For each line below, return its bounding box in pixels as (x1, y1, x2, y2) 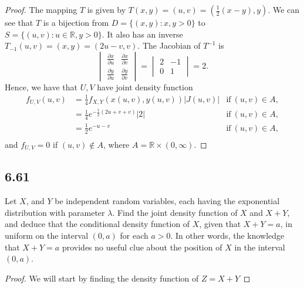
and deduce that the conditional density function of (5, 218, 190, 230)
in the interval (234, 240, 285, 253)
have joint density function (97, 80, 193, 93)
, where (103, 138, 130, 150)
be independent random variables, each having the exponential (55, 195, 280, 207)
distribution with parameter (5, 206, 105, 218)
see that (5, 16, 33, 28)
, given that (199, 218, 241, 230)
